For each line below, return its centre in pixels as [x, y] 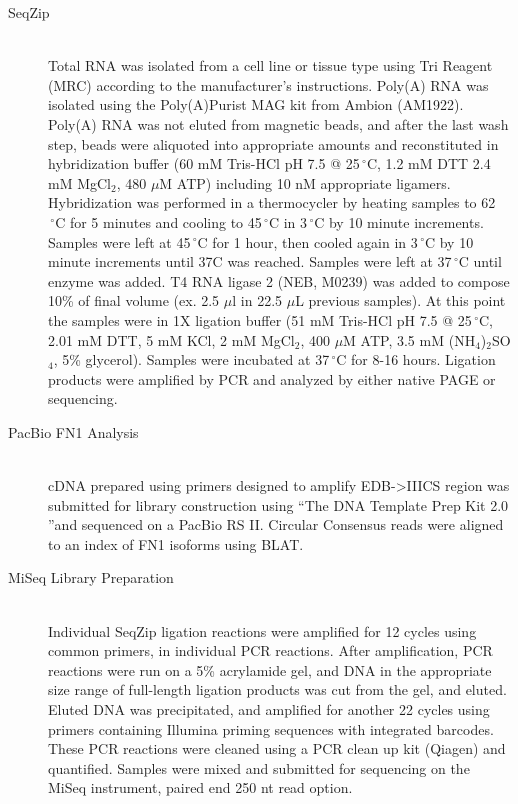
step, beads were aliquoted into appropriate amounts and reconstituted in [273, 143]
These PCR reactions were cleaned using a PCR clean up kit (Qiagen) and [277, 748]
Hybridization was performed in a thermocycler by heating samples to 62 [272, 202]
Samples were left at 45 [119, 241]
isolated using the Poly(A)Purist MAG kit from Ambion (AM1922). [256, 104]
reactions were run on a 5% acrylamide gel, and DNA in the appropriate [270, 669]
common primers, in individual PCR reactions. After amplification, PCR [270, 650]
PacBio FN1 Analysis [73, 431]
